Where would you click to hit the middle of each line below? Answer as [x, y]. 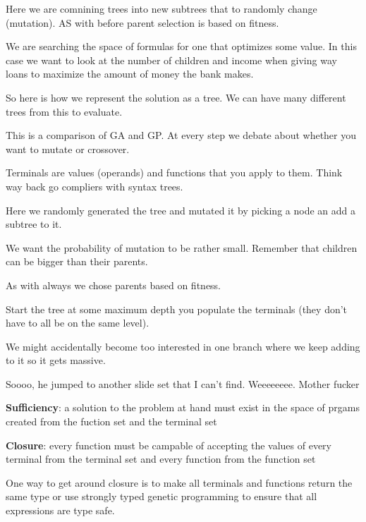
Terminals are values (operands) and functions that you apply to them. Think [174, 172]
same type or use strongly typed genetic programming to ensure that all [161, 496]
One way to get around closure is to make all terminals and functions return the [179, 482]
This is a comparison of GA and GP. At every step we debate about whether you [181, 135]
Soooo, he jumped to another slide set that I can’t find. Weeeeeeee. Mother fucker [183, 383]
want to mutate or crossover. [68, 148]
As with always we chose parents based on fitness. [114, 285]
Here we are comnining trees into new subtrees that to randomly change [161, 8]
